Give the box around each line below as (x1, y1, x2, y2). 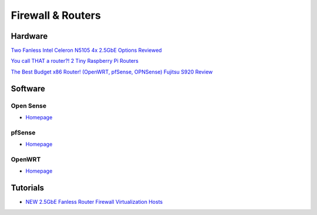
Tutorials (11, 183, 44, 193)
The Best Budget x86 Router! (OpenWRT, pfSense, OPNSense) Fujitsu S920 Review (11, 68, 213, 75)
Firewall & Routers (11, 9, 101, 22)
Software (11, 83, 45, 93)
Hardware (11, 31, 48, 41)
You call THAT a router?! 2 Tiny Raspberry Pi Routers (11, 58, 139, 65)
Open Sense (11, 102, 47, 110)
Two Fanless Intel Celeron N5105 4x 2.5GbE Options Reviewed (11, 47, 162, 54)
